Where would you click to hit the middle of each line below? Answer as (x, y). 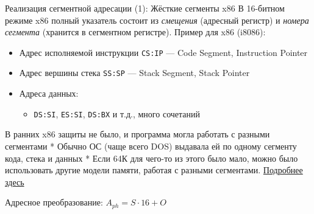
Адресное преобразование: (54, 202)
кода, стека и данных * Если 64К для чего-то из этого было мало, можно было (152, 158)
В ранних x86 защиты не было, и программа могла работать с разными (137, 134)
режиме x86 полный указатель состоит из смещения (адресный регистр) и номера (157, 20)
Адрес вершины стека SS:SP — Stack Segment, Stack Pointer (134, 73)
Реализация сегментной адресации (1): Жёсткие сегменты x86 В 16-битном (145, 8)
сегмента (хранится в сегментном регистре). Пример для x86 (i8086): (135, 32)
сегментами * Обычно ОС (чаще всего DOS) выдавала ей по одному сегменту (151, 146)
